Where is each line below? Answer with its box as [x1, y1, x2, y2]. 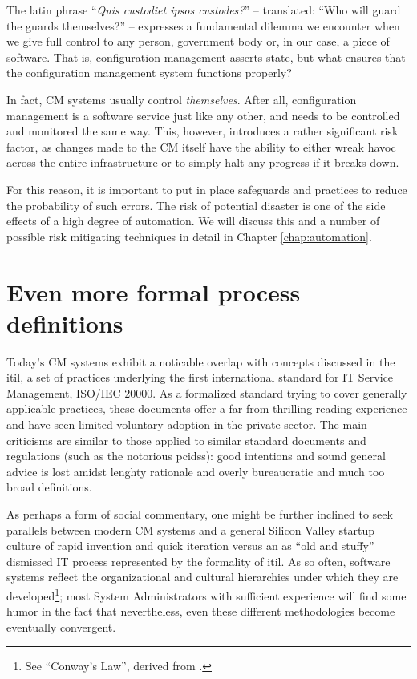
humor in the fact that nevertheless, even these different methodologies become [6, 603, 395, 620]
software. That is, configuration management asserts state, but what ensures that [6, 48, 406, 65]
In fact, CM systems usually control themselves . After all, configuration [6, 91, 357, 107]
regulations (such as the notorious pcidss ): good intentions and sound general [6, 447, 386, 464]
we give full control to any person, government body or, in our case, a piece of [6, 33, 390, 50]
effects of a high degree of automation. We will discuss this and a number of [6, 212, 380, 229]
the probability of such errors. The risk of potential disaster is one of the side [6, 196, 386, 213]
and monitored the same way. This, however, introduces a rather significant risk [6, 123, 399, 139]
